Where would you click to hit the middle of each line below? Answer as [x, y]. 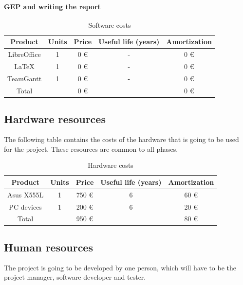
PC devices [25, 206]
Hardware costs [111, 165]
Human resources [48, 247]
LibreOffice [24, 54]
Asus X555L [26, 194]
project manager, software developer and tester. [75, 277]
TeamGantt [25, 78]
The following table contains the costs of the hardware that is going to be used [121, 139]
